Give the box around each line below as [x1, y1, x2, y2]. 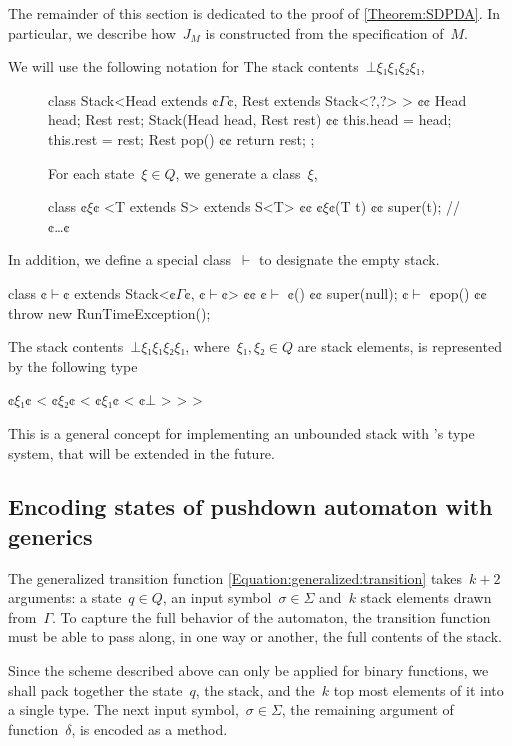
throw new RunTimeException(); [8, 302, 211, 323]
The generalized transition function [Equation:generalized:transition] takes [8, 567, 463, 588]
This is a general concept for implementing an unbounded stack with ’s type [8, 422, 475, 443]
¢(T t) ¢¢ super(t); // [328, 196, 461, 217]
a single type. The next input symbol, [8, 699, 239, 720]
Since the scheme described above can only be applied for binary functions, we [8, 660, 489, 681]
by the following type [8, 355, 138, 376]
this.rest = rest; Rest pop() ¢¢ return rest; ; [48, 128, 315, 149]
